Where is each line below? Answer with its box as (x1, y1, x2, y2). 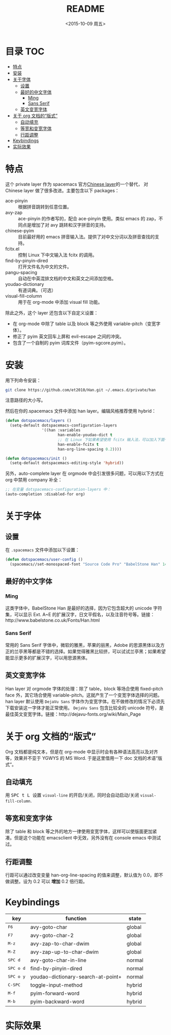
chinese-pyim (5, 227, 34, 233)
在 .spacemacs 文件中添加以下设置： (5, 547, 80, 553)
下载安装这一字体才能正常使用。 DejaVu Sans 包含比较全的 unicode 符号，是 (5, 704, 164, 711)
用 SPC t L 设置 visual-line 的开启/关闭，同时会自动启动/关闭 (5, 792, 139, 798)
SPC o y (8, 974, 25, 979)
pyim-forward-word (30, 990, 80, 997)
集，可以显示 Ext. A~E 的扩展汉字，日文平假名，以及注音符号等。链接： (5, 611, 155, 617)
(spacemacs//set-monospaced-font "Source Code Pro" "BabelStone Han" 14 (10, 562, 167, 567)
